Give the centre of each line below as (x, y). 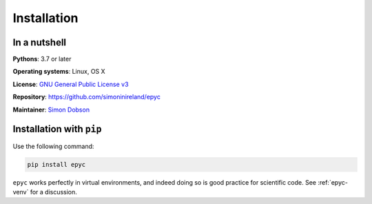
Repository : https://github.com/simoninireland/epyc (87, 97)
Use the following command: (53, 146)
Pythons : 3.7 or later (42, 59)
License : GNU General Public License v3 (71, 84)
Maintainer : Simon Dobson (51, 110)
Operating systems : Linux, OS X (59, 72)
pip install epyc (56, 164)
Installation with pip (57, 129)
